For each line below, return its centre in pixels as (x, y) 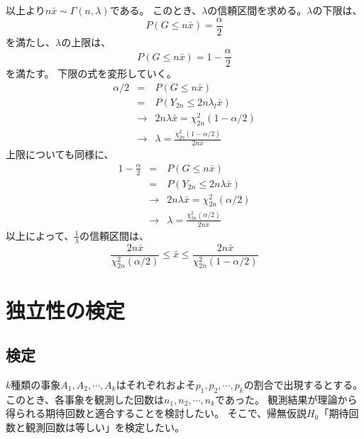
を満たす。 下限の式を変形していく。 (91, 73)
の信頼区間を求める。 (257, 10)
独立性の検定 (66, 310)
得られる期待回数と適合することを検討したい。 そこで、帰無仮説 (156, 413)
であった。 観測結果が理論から (286, 399)
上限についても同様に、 (60, 154)
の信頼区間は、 (114, 235)
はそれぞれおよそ (156, 384)
